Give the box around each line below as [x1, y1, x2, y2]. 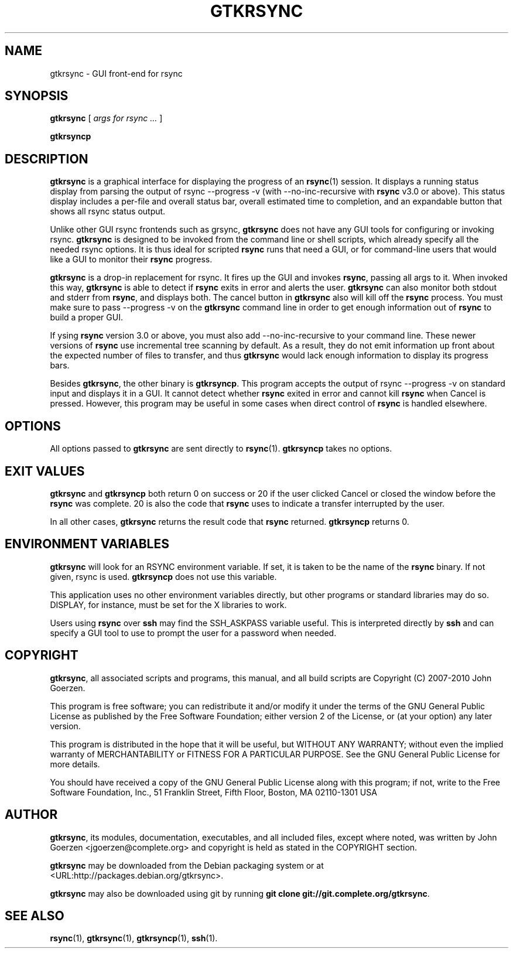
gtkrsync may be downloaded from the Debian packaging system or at [50, 860, 324, 870]
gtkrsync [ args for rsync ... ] [50, 113, 163, 124]
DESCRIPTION [5, 151, 88, 166]
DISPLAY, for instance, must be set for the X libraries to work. [50, 599, 287, 610]
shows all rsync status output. [50, 206, 166, 217]
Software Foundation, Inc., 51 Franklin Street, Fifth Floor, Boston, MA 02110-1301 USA [50, 787, 377, 797]
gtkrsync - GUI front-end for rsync [50, 68, 183, 78]
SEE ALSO [5, 908, 64, 923]
